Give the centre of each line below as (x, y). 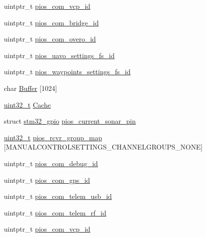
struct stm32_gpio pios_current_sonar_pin (70, 121)
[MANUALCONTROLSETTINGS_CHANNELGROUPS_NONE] (103, 147)
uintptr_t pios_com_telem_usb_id (58, 196)
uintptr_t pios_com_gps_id (47, 180)
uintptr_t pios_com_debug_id (51, 163)
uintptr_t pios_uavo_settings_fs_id (59, 55)
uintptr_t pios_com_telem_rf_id (55, 212)
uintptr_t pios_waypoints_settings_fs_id (67, 72)
